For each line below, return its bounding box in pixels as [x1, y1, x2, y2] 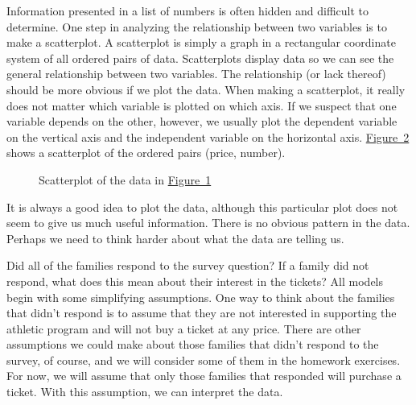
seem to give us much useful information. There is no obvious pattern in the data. [6, 214, 410, 231]
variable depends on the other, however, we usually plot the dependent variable [6, 113, 397, 130]
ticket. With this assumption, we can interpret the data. [6, 383, 283, 400]
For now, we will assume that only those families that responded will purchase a [6, 367, 402, 384]
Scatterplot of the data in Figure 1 [39, 171, 212, 188]
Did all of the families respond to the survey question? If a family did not [6, 257, 369, 274]
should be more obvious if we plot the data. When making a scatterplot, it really [6, 81, 406, 97]
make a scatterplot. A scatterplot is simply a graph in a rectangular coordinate [6, 34, 396, 51]
